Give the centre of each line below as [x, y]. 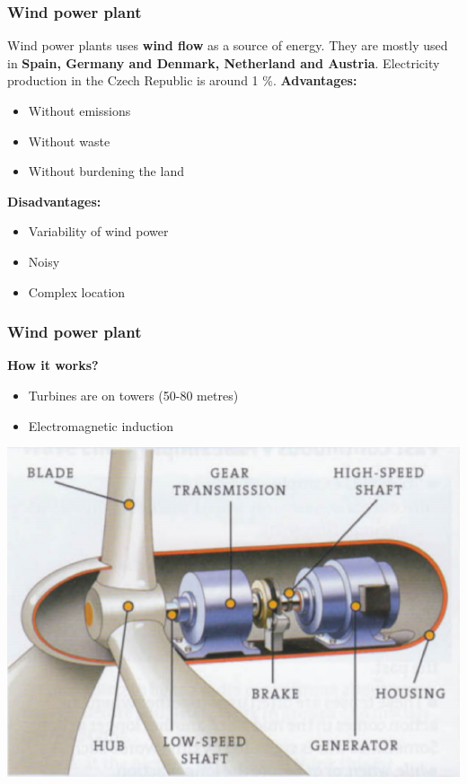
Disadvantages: [54, 201]
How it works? [53, 365]
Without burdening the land [106, 171]
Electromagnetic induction [101, 425]
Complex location [77, 291]
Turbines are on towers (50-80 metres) [133, 395]
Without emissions [79, 110]
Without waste [69, 141]
